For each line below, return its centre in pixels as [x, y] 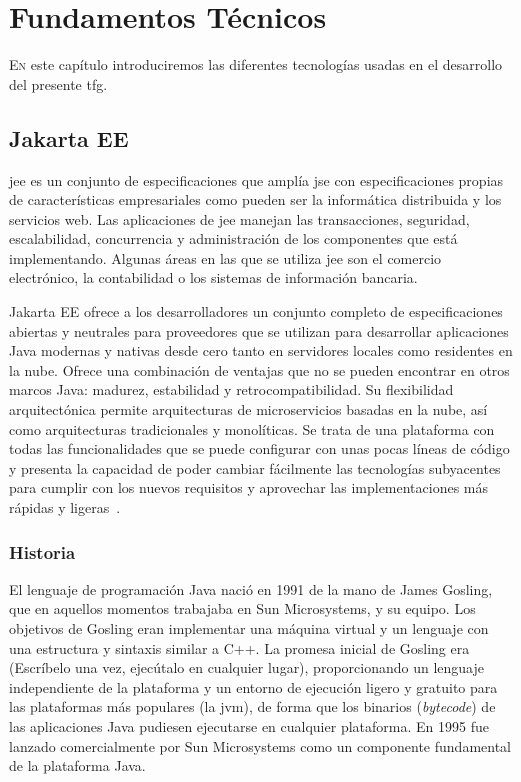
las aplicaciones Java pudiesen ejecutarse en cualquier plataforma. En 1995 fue [249, 725]
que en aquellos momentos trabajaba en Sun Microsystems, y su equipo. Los [242, 608]
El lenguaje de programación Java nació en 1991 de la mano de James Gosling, [251, 588]
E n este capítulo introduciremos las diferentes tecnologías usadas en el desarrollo [256, 64]
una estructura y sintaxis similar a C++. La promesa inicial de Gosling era [239, 647]
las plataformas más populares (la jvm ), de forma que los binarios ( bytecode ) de [252, 706]
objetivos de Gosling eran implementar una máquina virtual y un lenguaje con [249, 628]
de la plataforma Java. [77, 765]
